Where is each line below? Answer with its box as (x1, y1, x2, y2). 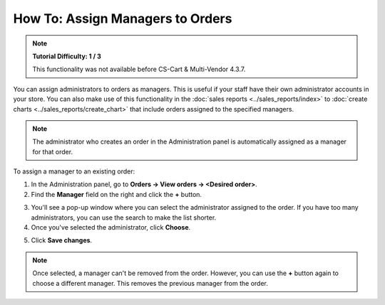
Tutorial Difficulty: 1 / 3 (32, 52, 101, 60)
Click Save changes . (31, 236, 93, 245)
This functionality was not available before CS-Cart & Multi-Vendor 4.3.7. (32, 65, 246, 74)
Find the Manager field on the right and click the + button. (31, 190, 202, 198)
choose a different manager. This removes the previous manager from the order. (32, 279, 269, 287)
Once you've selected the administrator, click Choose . (31, 223, 191, 232)
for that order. (32, 147, 73, 156)
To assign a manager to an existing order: (13, 167, 135, 176)
